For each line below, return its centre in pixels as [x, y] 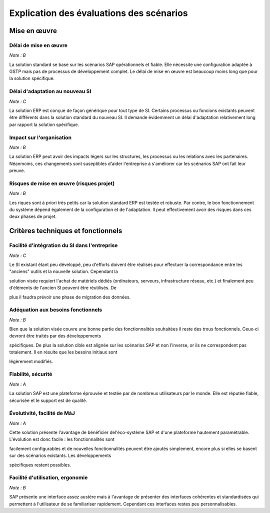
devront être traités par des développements [55, 336]
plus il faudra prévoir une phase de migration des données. [70, 297]
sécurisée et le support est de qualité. [48, 400]
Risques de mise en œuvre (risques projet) [62, 183]
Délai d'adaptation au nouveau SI [50, 91]
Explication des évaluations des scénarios [98, 13]
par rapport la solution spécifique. [44, 124]
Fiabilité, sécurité [31, 374]
